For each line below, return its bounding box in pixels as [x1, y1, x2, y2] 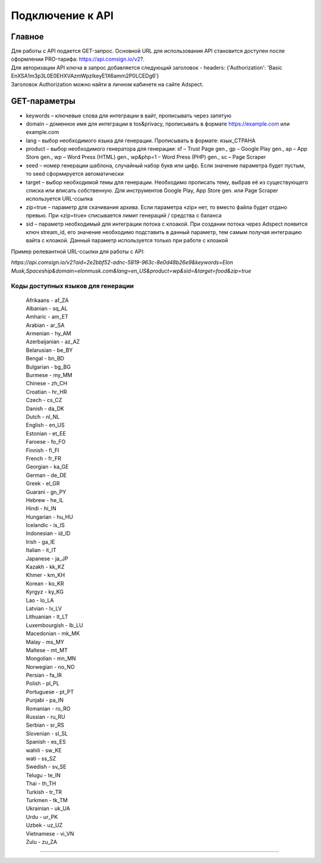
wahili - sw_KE [26, 746, 62, 753]
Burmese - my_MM [26, 372, 73, 379]
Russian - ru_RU [26, 714, 65, 721]
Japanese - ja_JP [26, 554, 68, 562]
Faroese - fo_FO [26, 438, 66, 445]
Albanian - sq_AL [26, 304, 68, 312]
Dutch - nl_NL [26, 413, 60, 420]
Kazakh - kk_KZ [26, 563, 65, 571]
